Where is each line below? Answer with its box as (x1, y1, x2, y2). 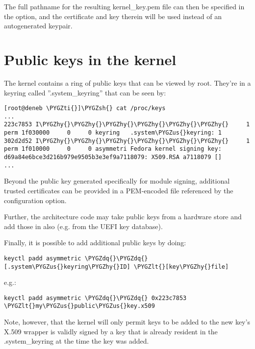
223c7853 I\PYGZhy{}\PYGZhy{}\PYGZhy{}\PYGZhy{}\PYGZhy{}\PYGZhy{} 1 (4, 121, 250, 128)
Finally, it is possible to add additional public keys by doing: (4, 237, 186, 248)
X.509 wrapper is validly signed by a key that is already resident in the (4, 326, 218, 336)
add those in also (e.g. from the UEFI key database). (4, 221, 163, 231)
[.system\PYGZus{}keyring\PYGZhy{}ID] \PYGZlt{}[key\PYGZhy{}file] (4, 263, 229, 270)
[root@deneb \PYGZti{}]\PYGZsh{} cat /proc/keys (4, 105, 166, 112)
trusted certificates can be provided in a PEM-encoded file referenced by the (4, 185, 233, 195)
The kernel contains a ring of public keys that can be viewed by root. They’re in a (4, 77, 251, 88)
